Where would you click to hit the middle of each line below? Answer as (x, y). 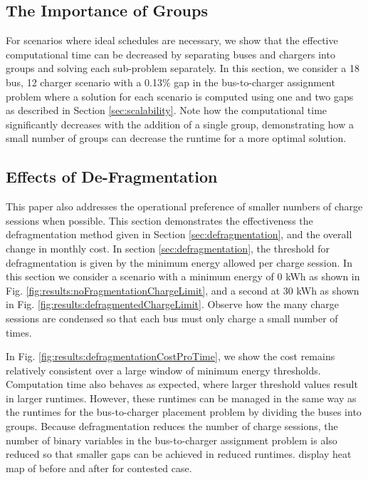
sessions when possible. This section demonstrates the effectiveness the (159, 220)
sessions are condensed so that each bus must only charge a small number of (172, 318)
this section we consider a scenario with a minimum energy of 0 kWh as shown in (183, 276)
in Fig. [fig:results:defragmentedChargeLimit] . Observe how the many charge (172, 304)
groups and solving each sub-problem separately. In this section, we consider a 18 (183, 68)
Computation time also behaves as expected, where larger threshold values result (182, 384)
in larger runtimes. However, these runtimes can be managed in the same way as (181, 398)
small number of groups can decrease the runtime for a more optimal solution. (176, 138)
